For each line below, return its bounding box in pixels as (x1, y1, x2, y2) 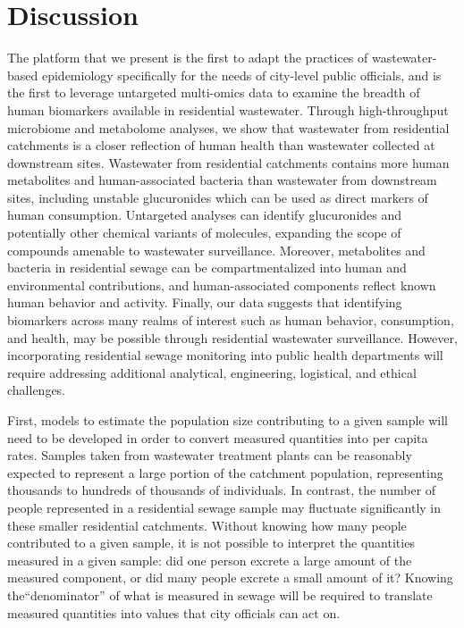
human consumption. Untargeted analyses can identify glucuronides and (7, 205, 402, 224)
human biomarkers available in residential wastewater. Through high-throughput (7, 100, 449, 119)
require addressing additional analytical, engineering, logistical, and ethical (7, 363, 417, 381)
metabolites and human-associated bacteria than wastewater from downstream (7, 171, 437, 189)
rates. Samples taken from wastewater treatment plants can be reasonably (7, 446, 412, 465)
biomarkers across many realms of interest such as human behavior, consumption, (7, 311, 454, 330)
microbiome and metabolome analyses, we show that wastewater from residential (7, 118, 450, 137)
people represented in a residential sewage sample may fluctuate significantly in (7, 498, 442, 516)
